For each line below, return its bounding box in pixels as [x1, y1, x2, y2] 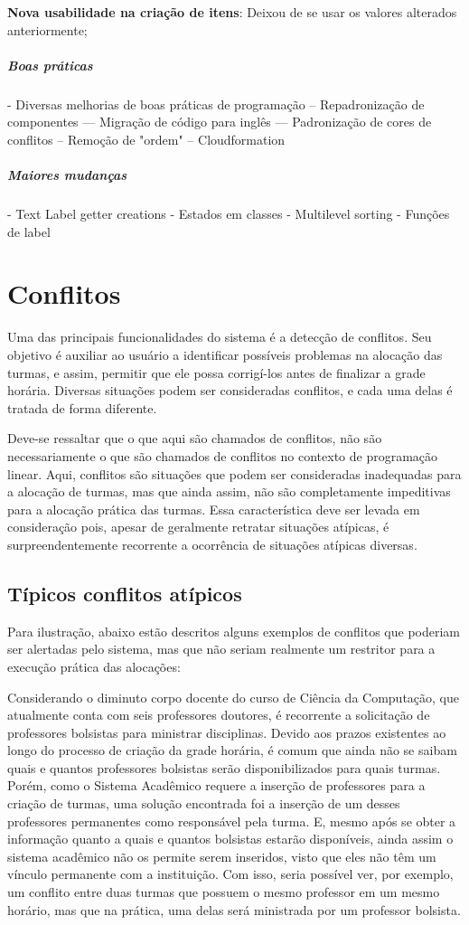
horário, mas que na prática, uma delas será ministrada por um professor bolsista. [7, 900, 461, 919]
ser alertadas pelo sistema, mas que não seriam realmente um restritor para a [7, 639, 436, 658]
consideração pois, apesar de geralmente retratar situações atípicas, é [7, 517, 389, 536]
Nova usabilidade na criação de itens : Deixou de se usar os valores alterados [7, 3, 457, 21]
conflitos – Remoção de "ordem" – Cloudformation [7, 129, 286, 148]
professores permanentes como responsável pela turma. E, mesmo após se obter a [7, 811, 456, 830]
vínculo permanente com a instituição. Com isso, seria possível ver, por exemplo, [7, 864, 454, 883]
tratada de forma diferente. [7, 398, 157, 417]
